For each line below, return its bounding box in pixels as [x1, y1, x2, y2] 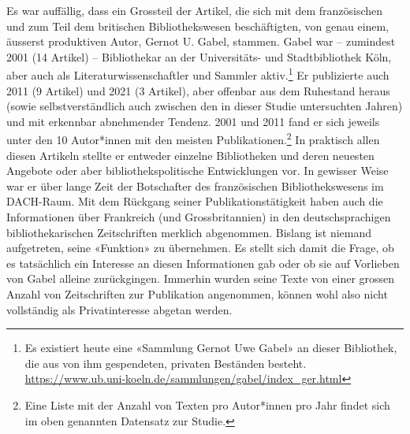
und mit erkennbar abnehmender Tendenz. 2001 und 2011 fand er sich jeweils [6, 113, 380, 129]
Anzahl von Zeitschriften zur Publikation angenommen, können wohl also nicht [6, 286, 388, 302]
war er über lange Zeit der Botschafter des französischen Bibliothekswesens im [6, 177, 384, 194]
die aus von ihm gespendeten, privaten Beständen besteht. [24, 354, 307, 371]
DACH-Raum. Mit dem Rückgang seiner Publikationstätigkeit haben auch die [6, 193, 383, 210]
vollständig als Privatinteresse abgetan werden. [6, 301, 233, 317]
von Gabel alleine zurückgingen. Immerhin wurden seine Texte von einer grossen [6, 270, 395, 287]
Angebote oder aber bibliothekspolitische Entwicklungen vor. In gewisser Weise [6, 162, 389, 179]
